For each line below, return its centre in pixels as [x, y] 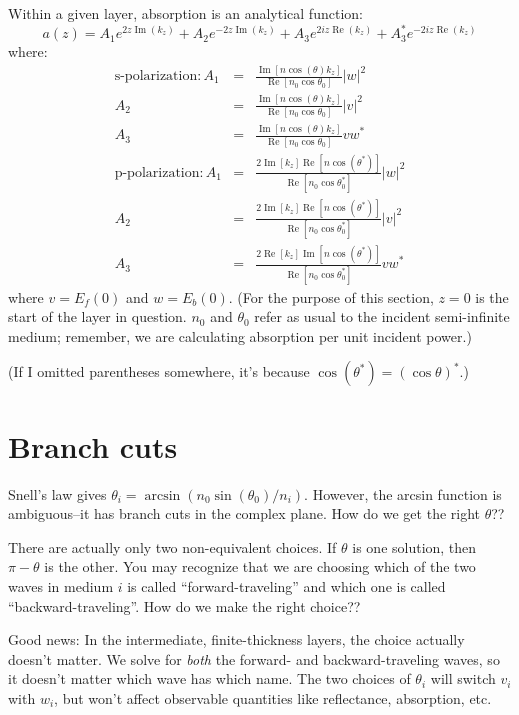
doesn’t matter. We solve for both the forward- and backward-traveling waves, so [254, 658]
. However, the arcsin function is [403, 493]
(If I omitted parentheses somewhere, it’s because [159, 371]
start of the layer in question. [97, 316]
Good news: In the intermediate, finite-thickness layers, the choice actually [236, 639]
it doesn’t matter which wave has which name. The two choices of [209, 678]
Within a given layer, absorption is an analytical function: [185, 13]
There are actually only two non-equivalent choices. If [172, 546]
